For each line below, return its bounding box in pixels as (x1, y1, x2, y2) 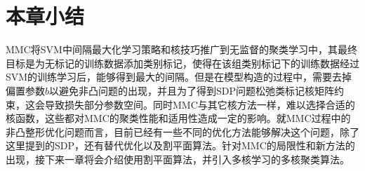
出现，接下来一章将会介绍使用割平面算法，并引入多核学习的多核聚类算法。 (6, 151, 350, 166)
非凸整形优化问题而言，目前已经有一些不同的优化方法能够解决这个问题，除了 (6, 124, 359, 139)
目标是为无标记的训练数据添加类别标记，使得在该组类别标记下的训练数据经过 (6, 55, 359, 70)
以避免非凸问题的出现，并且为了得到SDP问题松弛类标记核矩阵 (49, 83, 335, 97)
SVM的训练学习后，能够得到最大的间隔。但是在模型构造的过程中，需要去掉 (6, 69, 352, 84)
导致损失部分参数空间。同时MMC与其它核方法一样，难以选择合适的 (44, 97, 355, 111)
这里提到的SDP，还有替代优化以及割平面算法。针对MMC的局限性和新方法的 (6, 138, 355, 153)
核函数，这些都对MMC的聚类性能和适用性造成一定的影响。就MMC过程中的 (6, 111, 351, 125)
